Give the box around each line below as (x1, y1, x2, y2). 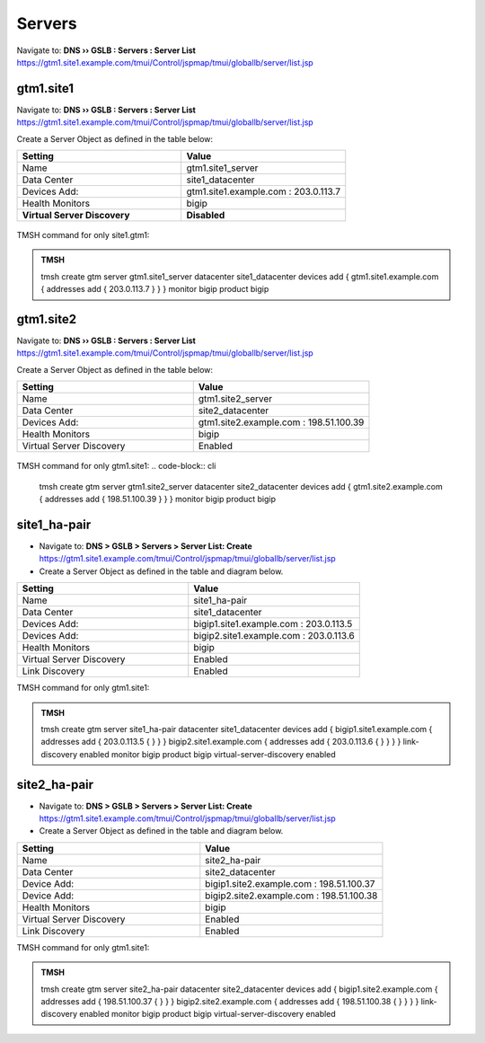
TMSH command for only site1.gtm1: (16, 230, 150, 241)
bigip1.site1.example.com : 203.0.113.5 (193, 618, 353, 631)
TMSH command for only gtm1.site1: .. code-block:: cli (16, 461, 216, 472)
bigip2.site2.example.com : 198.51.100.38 (205, 889, 378, 902)
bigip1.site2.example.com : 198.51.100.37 (205, 877, 375, 889)
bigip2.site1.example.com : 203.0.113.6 (193, 630, 355, 642)
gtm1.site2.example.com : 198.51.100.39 (198, 416, 365, 429)
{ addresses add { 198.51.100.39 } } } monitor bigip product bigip (39, 494, 276, 505)
